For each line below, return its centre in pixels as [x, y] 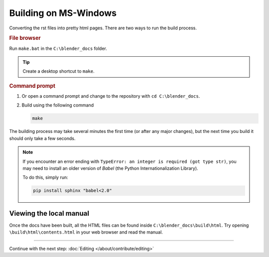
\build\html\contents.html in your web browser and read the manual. [86, 232]
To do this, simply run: [45, 177]
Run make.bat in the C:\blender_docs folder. [58, 48]
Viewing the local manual [49, 213]
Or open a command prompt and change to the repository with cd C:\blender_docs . [111, 96]
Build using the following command [58, 105]
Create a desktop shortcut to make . [59, 71]
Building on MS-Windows [63, 13]
